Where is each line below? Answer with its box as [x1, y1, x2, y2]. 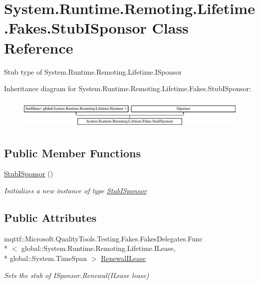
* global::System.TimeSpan [4, 252, 87, 263]
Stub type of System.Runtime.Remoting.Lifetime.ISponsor [4, 66, 182, 77]
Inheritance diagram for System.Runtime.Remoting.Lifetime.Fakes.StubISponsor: [4, 83, 252, 94]
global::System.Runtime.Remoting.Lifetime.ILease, [21, 243, 176, 253]
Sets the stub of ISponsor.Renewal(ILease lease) [4, 269, 149, 280]
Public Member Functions [4, 145, 141, 160]
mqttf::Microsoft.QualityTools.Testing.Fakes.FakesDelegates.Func [4, 233, 203, 243]
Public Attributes [4, 209, 97, 225]
